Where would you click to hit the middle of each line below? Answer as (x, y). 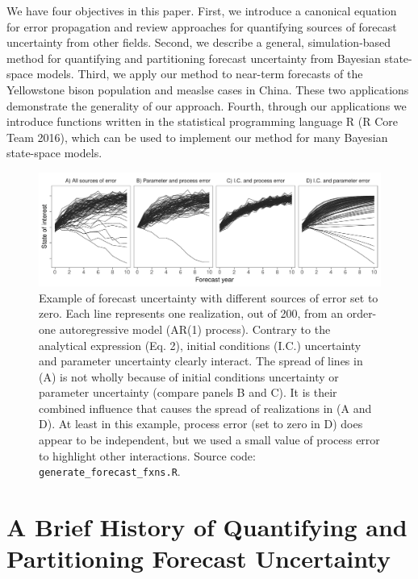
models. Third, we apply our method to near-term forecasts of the (200, 74)
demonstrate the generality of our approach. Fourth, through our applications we (207, 105)
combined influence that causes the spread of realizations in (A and (205, 408)
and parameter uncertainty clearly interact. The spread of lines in (201, 361)
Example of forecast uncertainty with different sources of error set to (209, 297)
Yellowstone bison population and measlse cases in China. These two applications (208, 89)
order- (362, 313)
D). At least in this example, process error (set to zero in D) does (201, 424)
